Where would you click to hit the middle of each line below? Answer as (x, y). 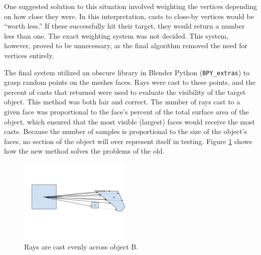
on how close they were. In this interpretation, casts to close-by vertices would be (129, 16)
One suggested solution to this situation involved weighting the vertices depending (130, 6)
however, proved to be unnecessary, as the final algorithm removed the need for (126, 45)
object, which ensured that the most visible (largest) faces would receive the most (129, 121)
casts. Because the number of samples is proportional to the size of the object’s (126, 131)
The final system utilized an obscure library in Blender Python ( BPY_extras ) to (127, 72)
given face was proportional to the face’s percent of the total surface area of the (126, 111)
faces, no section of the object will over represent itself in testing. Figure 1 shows (128, 141)
